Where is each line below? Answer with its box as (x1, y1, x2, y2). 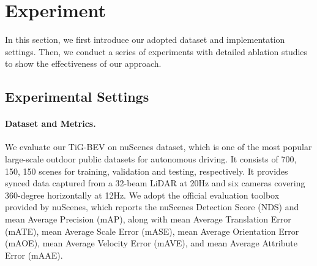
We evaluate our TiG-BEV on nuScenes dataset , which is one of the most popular (5, 140, 312, 153)
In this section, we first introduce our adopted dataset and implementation (5, 33, 285, 46)
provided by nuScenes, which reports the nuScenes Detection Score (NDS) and (5, 200, 299, 213)
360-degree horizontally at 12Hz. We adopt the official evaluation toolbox (5, 188, 280, 201)
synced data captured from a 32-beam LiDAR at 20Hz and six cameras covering (5, 177, 305, 189)
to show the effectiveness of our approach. (5, 57, 162, 70)
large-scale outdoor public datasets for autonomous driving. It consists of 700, (5, 153, 297, 165)
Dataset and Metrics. (5, 117, 96, 130)
